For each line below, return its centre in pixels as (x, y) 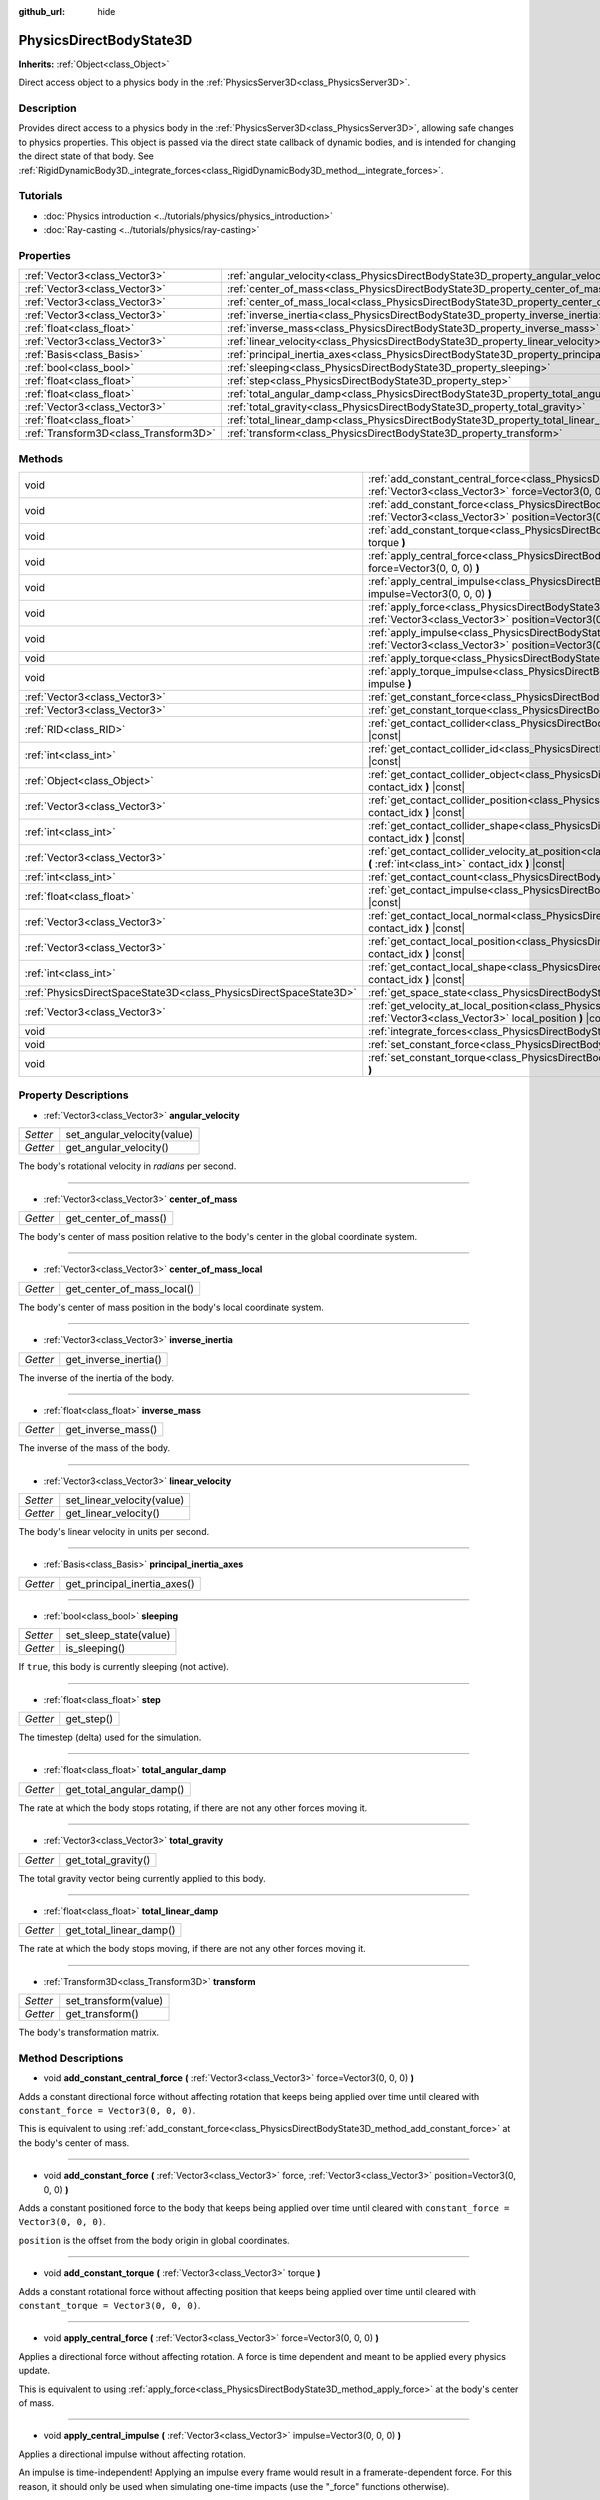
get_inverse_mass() (111, 1430)
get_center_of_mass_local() (130, 1288)
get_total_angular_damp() (125, 1789)
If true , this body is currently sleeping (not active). (124, 1667)
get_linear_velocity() (112, 1513)
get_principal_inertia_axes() (130, 1583)
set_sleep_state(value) (118, 1635)
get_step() (89, 1719)
